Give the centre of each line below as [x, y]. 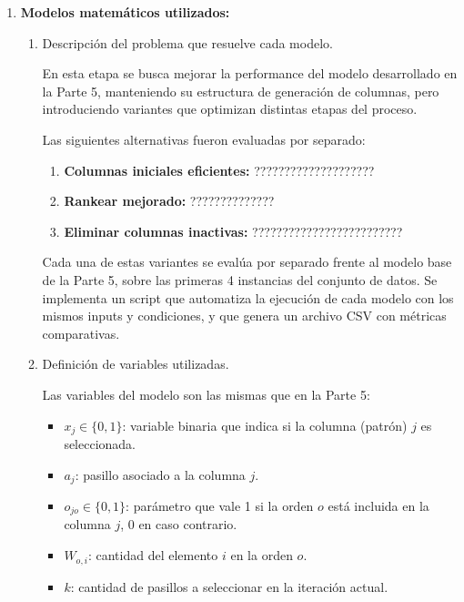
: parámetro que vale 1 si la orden [220, 505]
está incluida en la [378, 505]
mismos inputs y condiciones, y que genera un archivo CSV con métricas [244, 316]
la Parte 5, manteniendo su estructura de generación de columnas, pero [241, 91]
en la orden [262, 555]
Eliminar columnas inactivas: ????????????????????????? [233, 231]
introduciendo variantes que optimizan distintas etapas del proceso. [230, 109]
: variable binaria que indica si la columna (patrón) [265, 425]
